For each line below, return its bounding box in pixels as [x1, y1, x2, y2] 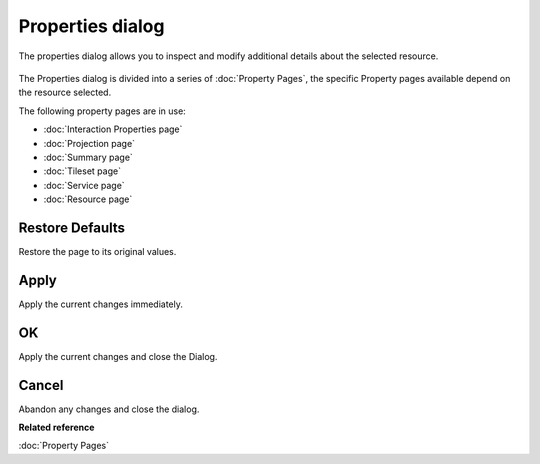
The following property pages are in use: [18, 105, 187, 117]
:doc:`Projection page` [43, 137, 135, 149]
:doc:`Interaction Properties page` [43, 123, 183, 135]
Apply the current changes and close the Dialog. [18, 350, 218, 362]
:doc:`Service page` [43, 179, 125, 191]
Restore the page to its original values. [18, 245, 177, 257]
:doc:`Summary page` [43, 151, 134, 163]
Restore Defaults [18, 219, 125, 236]
